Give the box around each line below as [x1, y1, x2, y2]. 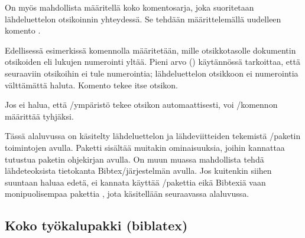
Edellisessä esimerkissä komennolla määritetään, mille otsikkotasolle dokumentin [5, 44, 296, 56]
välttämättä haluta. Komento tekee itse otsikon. [5, 78, 178, 91]
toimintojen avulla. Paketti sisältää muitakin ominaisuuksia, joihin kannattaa [5, 141, 285, 153]
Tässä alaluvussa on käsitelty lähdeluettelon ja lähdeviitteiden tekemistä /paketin [5, 130, 301, 142]
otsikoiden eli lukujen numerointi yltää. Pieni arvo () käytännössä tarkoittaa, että [5, 55, 300, 68]
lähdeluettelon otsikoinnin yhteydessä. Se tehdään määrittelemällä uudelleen [5, 12, 281, 25]
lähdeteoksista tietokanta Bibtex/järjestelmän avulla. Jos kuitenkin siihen [5, 164, 272, 177]
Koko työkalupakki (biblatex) [5, 216, 188, 234]
